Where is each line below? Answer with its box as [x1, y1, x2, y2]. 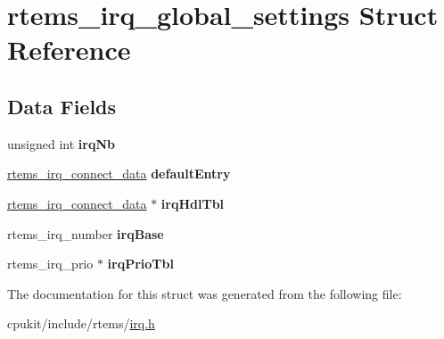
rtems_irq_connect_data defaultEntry [7, 164, 231, 183]
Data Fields [7, 92, 117, 120]
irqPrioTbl [107, 254, 174, 273]
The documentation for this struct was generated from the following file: [7, 284, 402, 302]
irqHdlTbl [160, 194, 225, 212]
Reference [7, 31, 131, 68]
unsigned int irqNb [7, 134, 115, 153]
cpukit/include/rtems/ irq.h [7, 314, 155, 333]
